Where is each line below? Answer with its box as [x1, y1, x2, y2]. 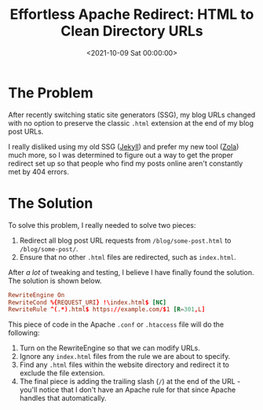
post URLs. [8, 126, 44, 136]
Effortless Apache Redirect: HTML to [9, 5, 254, 24]
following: [8, 328, 40, 338]
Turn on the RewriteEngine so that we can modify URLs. [19, 343, 200, 353]
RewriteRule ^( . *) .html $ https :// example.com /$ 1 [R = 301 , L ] [8, 306, 206, 313]
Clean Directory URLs [60, 22, 204, 40]
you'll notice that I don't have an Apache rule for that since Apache [19, 385, 236, 394]
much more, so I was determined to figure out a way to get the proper [8, 150, 234, 159]
